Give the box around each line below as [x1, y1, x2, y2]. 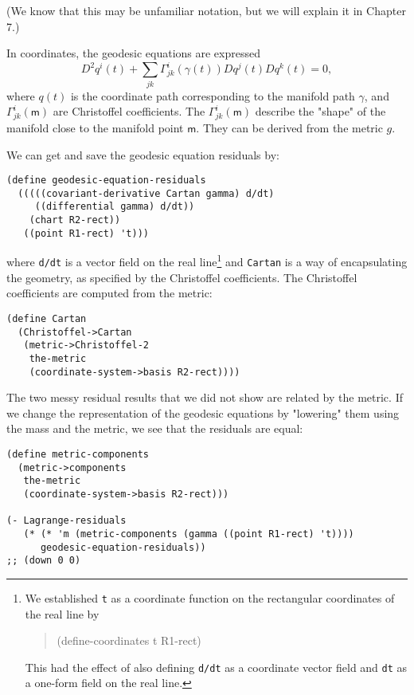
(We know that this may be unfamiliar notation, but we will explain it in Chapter [6, 2, 406, 18]
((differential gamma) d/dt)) [34, 201, 195, 213]
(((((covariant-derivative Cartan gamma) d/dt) [18, 187, 275, 199]
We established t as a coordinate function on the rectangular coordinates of [25, 589, 395, 606]
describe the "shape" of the [255, 103, 386, 120]
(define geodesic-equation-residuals [6, 175, 206, 187]
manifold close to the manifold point [6, 119, 184, 135]
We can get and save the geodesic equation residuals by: [6, 146, 279, 163]
